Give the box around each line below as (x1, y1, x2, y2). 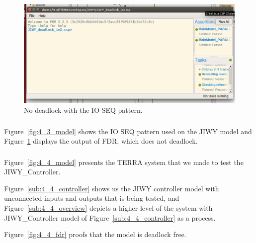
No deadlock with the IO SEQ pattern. (24, 104, 143, 115)
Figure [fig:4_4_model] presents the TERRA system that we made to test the (4, 157, 244, 167)
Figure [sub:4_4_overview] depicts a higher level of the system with (4, 202, 213, 213)
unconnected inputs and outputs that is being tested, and (4, 193, 179, 203)
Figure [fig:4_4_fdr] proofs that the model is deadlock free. (4, 229, 186, 240)
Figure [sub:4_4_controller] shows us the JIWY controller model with (4, 183, 219, 193)
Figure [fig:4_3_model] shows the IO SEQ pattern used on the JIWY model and (4, 126, 252, 136)
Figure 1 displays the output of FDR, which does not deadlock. (4, 136, 198, 146)
